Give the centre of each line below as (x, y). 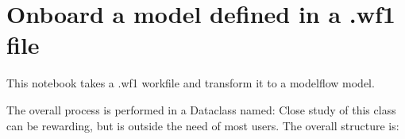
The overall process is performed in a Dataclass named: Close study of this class (201, 109)
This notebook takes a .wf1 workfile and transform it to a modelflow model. (191, 83)
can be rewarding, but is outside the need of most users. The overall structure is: (203, 125)
